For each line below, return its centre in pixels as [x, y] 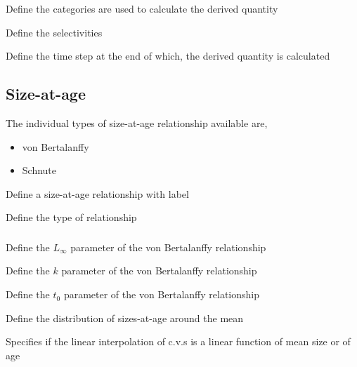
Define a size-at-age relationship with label [97, 193]
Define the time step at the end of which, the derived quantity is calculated [168, 56]
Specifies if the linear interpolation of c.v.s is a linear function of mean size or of [178, 341]
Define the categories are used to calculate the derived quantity [142, 8]
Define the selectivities [54, 32]
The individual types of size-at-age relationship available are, [137, 122]
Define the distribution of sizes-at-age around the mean [125, 318]
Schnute [39, 170]
